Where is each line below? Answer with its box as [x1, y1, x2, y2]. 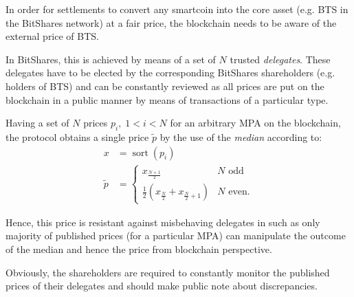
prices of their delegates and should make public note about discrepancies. [5, 278, 318, 293]
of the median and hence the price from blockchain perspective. [5, 241, 272, 256]
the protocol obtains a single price [5, 129, 149, 144]
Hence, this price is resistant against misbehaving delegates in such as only [5, 214, 320, 229]
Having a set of [5, 115, 69, 130]
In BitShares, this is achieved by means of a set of [5, 52, 216, 66]
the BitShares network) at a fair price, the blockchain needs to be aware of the [5, 15, 337, 30]
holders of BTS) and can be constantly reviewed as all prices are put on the [5, 78, 324, 93]
